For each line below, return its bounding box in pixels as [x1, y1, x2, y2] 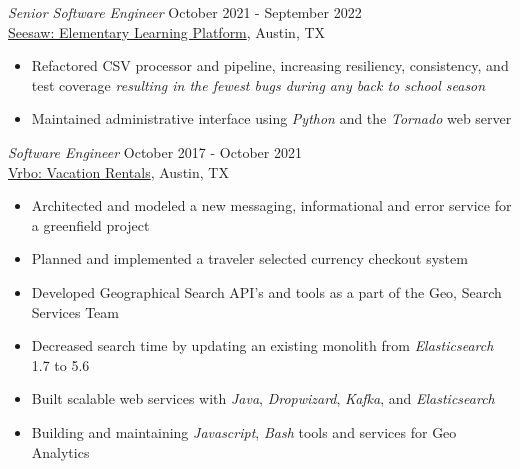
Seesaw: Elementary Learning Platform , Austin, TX [8, 21, 326, 42]
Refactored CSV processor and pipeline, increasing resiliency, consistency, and [31, 55, 509, 76]
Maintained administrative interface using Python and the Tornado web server [31, 108, 512, 129]
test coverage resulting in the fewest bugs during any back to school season [31, 74, 486, 95]
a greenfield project [31, 214, 150, 235]
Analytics [31, 441, 90, 462]
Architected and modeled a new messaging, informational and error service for [31, 195, 512, 216]
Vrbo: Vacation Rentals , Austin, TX [8, 161, 229, 182]
